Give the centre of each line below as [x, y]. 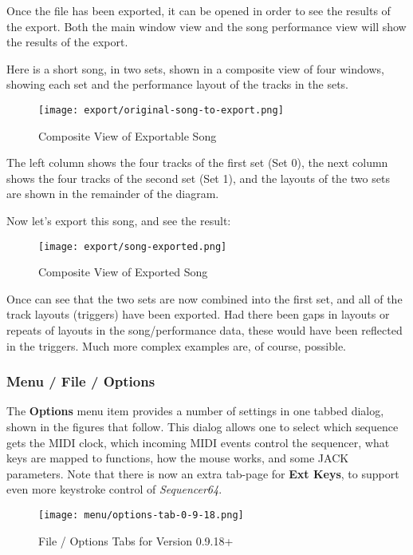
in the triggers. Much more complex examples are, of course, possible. [176, 345]
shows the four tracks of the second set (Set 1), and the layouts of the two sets [198, 178]
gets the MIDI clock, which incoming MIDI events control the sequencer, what [198, 442]
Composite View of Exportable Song [128, 135]
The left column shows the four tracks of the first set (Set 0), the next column [197, 163]
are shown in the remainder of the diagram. [113, 194]
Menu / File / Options [81, 381]
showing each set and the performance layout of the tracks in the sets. [178, 84]
